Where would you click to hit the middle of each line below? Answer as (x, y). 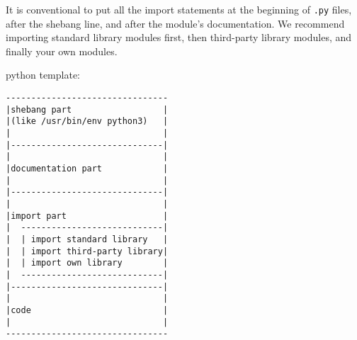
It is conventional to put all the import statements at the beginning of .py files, (179, 9)
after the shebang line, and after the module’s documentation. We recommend (175, 23)
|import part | (87, 216)
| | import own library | (87, 263)
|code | (87, 310)
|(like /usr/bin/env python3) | (87, 121)
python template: (43, 75)
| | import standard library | (87, 239)
